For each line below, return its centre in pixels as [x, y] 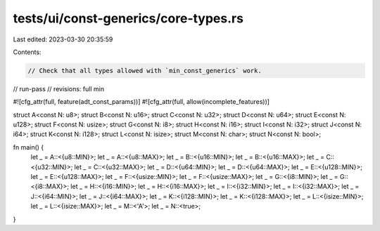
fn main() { [28, 147]
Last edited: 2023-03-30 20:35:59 [63, 39]
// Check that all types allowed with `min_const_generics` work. [145, 71]
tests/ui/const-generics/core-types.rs [128, 18]
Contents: [27, 52]
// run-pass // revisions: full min [59, 88]
